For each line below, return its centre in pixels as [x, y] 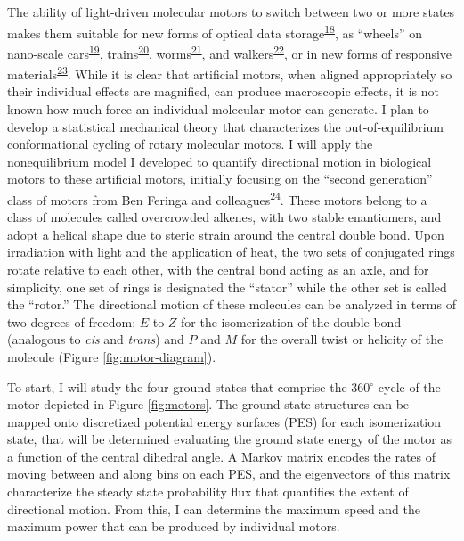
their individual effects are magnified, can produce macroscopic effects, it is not [223, 91]
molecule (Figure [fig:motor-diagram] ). [112, 356]
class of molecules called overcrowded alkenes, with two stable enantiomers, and [224, 217]
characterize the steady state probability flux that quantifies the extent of [208, 492]
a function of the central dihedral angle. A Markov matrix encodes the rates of [222, 456]
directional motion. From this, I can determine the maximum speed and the [214, 508]
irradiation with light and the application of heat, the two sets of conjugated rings [231, 252]
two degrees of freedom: [72, 321]
